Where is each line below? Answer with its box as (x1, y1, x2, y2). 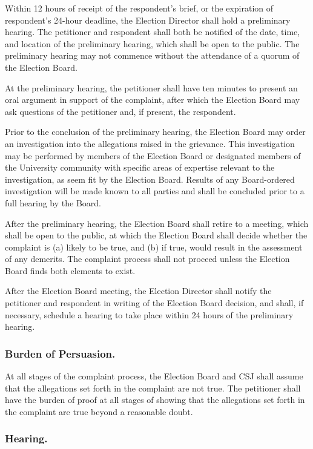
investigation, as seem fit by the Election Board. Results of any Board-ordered (5, 172, 295, 185)
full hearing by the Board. (5, 196, 101, 209)
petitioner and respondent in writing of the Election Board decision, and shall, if (5, 297, 304, 309)
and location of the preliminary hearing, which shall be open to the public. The (5, 37, 300, 50)
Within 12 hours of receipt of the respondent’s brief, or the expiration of (5, 2, 274, 14)
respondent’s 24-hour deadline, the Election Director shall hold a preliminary (5, 13, 291, 26)
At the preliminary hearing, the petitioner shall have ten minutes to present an (5, 81, 298, 94)
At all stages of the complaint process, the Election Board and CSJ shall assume (5, 370, 303, 382)
